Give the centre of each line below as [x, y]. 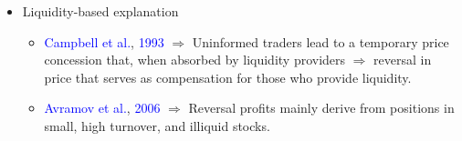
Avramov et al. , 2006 [102, 108]
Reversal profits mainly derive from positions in [321, 108]
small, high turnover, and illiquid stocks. [157, 125]
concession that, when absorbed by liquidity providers [195, 60]
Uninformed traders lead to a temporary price [320, 41]
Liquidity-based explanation [100, 11]
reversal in [403, 60]
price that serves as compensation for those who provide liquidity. [228, 77]
